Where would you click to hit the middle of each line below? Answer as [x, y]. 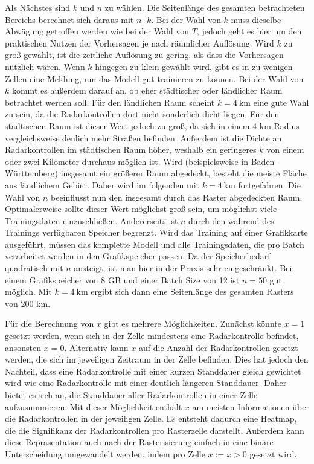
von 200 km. [28, 303]
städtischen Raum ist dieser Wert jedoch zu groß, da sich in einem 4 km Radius [152, 125]
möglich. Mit [28, 292]
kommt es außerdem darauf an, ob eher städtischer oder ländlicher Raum [147, 90]
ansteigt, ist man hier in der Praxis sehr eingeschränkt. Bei [183, 268]
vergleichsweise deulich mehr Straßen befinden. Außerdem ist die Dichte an [143, 137]
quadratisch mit [34, 268]
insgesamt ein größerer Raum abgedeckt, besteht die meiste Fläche [184, 173]
